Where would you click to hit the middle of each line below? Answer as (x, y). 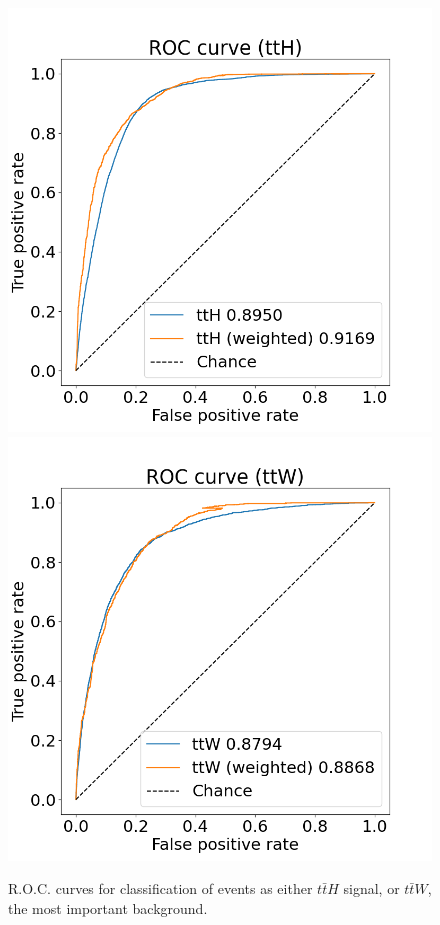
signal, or (371, 888)
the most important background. (108, 907)
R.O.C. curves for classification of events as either (160, 888)
